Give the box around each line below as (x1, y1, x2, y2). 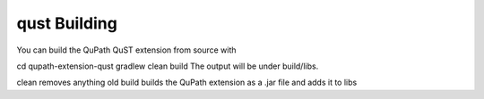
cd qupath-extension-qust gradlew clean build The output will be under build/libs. (16, 61, 319, 71)
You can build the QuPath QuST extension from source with (16, 45, 237, 55)
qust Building (16, 13, 118, 33)
